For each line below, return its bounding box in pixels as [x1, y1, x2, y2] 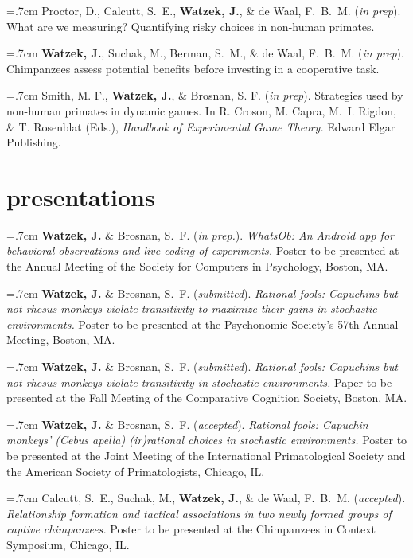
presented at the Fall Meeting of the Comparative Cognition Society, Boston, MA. [6, 389, 407, 406]
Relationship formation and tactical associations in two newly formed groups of [6, 505, 392, 521]
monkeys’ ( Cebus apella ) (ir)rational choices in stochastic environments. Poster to [6, 431, 407, 448]
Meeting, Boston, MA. [6, 331, 115, 348]
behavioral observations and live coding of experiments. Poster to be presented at [6, 242, 399, 259]
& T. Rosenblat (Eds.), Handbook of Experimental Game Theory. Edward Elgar [6, 118, 395, 135]
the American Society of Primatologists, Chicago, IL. [6, 462, 265, 479]
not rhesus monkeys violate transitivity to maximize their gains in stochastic [6, 300, 377, 317]
